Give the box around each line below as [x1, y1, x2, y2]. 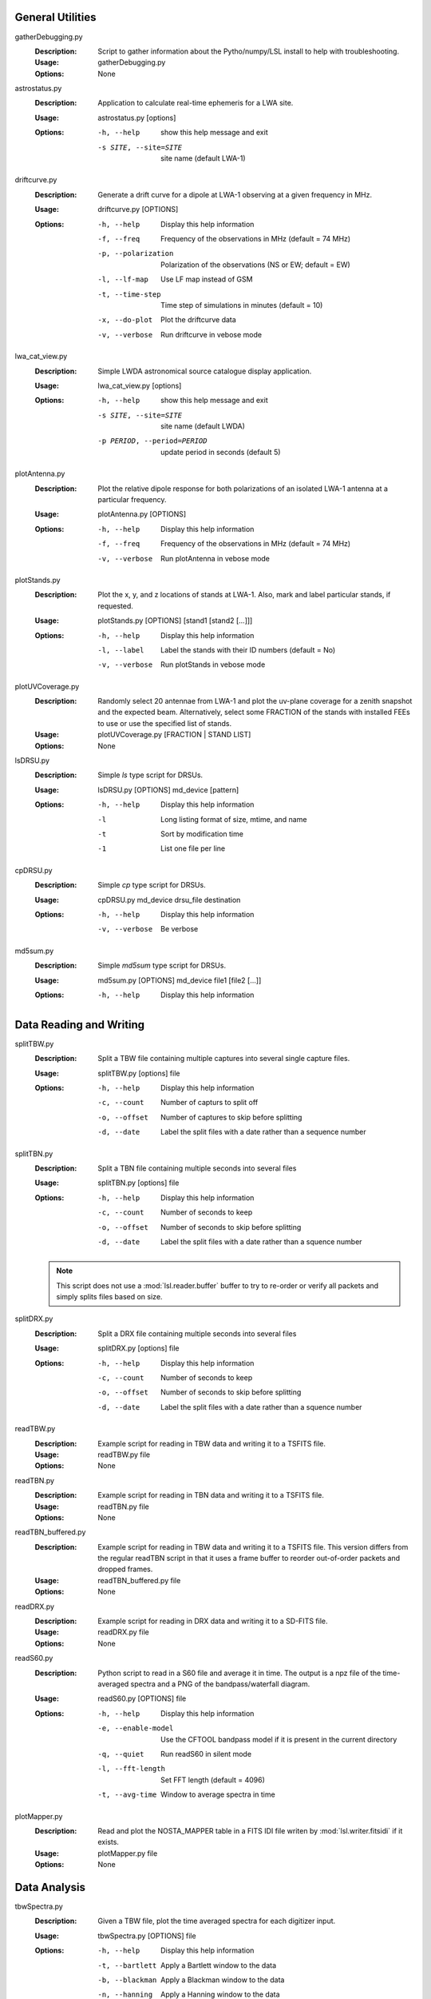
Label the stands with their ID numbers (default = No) [160, 644, 336, 655]
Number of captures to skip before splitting [160, 1112, 302, 1122]
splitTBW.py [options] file [97, 1068, 180, 1078]
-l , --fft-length [97, 1764, 165, 1774]
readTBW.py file [97, 1450, 151, 1459]
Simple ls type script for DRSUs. [97, 770, 204, 780]
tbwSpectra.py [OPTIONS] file [97, 1931, 196, 1941]
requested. [97, 600, 133, 611]
